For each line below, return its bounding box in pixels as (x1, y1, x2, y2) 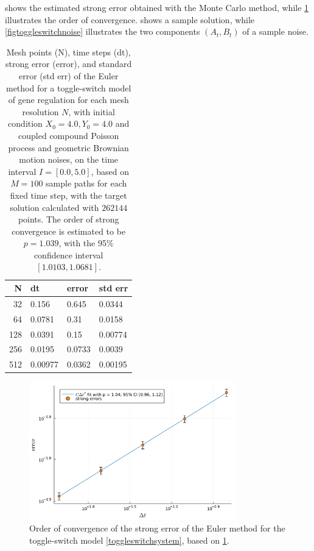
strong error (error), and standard (5, 57, 132, 70)
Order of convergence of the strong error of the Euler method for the (29, 522, 285, 535)
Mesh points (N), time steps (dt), (6, 45, 131, 58)
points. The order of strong (18, 213, 119, 226)
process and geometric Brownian (8, 141, 129, 154)
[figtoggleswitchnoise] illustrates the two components (5, 25, 200, 38)
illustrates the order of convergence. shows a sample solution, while (5, 13, 255, 26)
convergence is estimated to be (12, 224, 126, 237)
